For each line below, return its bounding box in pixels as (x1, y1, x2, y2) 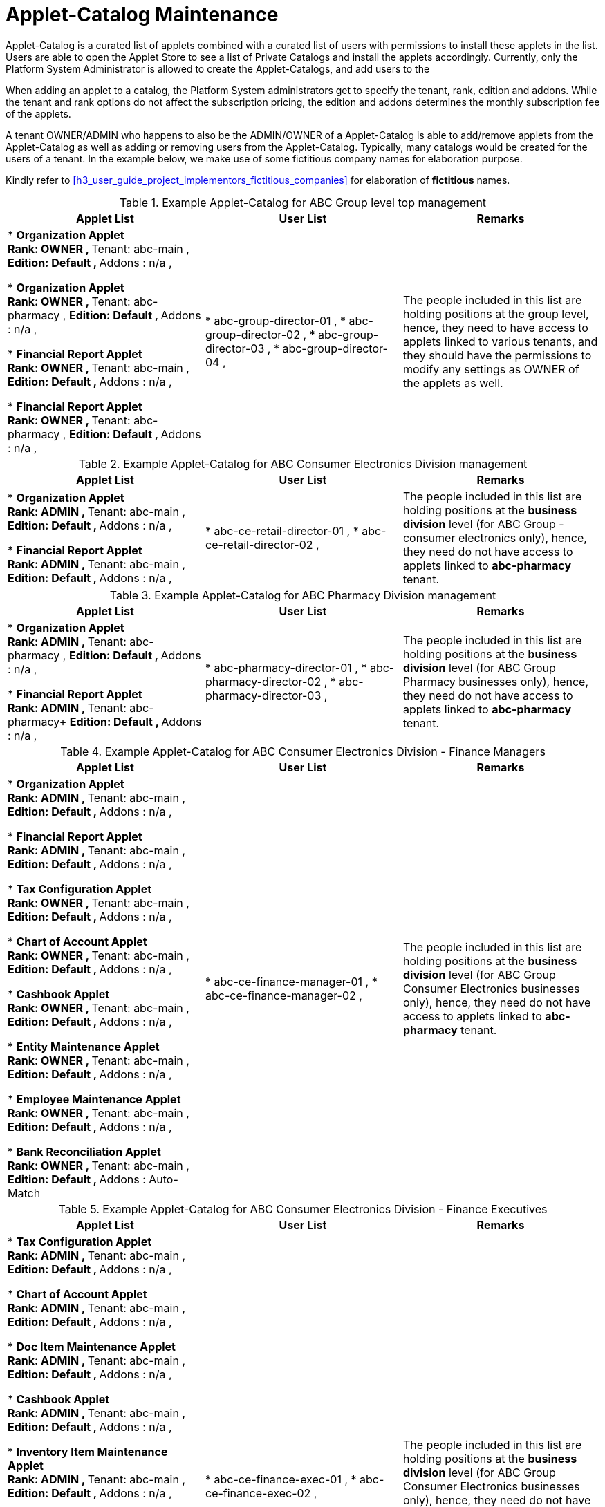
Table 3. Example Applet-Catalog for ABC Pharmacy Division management (109, 588, 496, 602)
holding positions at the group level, (402, 306, 589, 321)
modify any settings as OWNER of (402, 362, 579, 376)
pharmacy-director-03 (205, 688, 322, 702)
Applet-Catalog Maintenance (6, 3, 279, 26)
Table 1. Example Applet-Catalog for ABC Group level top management (119, 195, 487, 209)
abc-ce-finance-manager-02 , (205, 988, 362, 1002)
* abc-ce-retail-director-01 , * (205, 523, 359, 538)
